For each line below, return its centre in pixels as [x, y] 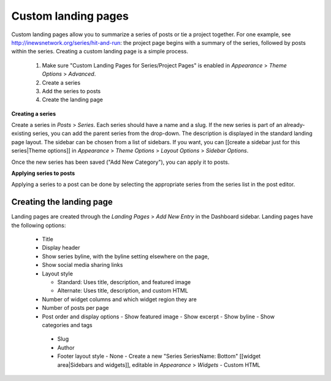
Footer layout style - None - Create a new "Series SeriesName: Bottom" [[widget [159, 356]
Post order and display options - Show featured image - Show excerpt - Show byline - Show [158, 317]
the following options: [39, 225]
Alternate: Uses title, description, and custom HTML [123, 291]
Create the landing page [73, 100]
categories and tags [67, 325]
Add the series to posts [71, 91]
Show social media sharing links [82, 265]
